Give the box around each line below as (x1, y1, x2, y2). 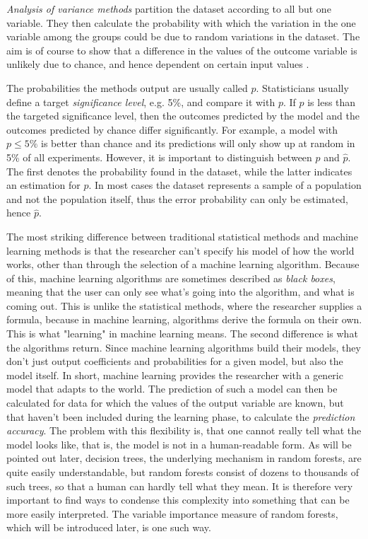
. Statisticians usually (256, 80, 349, 95)
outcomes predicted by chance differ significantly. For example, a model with (6, 122, 338, 137)
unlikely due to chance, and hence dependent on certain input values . (6, 57, 309, 71)
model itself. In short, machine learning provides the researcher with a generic (6, 367, 343, 382)
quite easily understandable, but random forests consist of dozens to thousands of (6, 465, 359, 479)
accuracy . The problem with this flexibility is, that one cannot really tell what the (6, 423, 362, 438)
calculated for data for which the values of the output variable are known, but (6, 395, 344, 410)
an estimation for (6, 178, 81, 192)
